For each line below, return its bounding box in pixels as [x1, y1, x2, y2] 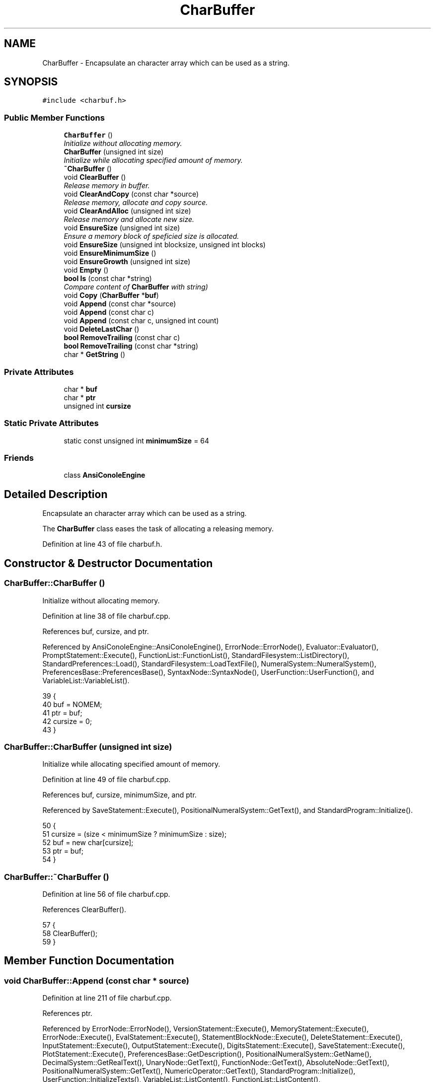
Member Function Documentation [4, 954, 174, 967]
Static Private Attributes [4, 418, 99, 429]
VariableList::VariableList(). [42, 676, 130, 685]
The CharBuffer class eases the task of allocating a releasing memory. [42, 524, 274, 533]
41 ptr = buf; [42, 708, 82, 717]
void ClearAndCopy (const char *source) [64, 190, 199, 199]
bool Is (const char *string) [64, 274, 152, 283]
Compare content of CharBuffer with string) [64, 283, 208, 291]
